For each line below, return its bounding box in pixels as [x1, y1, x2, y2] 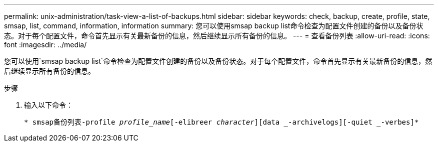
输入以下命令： [24, 101, 73, 109]
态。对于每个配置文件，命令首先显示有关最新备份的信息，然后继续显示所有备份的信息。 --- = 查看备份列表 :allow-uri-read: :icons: [4, 31, 430, 40]
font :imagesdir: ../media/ [4, 40, 87, 49]
